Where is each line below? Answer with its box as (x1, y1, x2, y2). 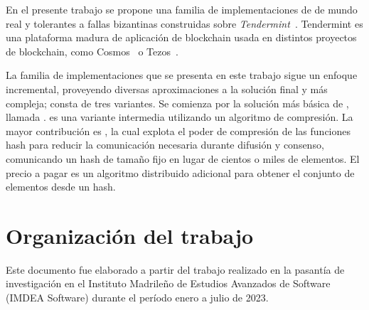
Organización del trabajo (6, 220, 254, 250)
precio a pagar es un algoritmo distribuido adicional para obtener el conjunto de (6, 165, 355, 180)
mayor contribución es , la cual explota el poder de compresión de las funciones (6, 123, 351, 138)
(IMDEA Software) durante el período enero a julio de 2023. (6, 290, 269, 305)
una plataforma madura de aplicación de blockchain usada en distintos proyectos (6, 30, 357, 45)
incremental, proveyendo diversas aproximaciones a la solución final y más (6, 81, 328, 96)
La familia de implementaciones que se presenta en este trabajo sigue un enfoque (6, 68, 358, 82)
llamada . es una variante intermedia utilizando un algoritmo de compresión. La (6, 109, 353, 124)
